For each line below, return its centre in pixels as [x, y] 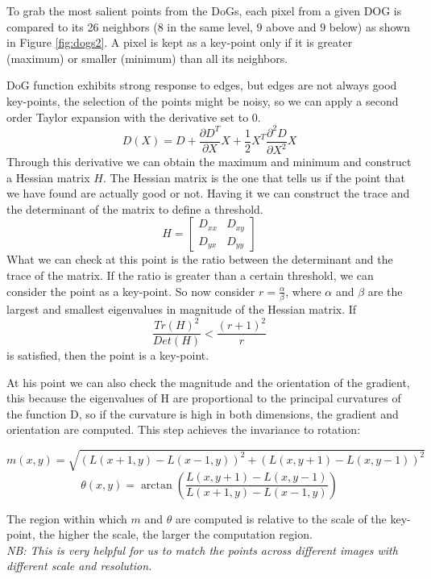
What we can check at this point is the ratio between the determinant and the [200, 259]
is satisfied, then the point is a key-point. [108, 355]
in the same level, [210, 26]
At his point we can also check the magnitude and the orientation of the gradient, [208, 382]
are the [385, 291]
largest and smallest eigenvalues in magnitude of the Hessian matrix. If [182, 308]
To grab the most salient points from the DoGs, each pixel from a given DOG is [204, 10]
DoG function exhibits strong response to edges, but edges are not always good [202, 85]
